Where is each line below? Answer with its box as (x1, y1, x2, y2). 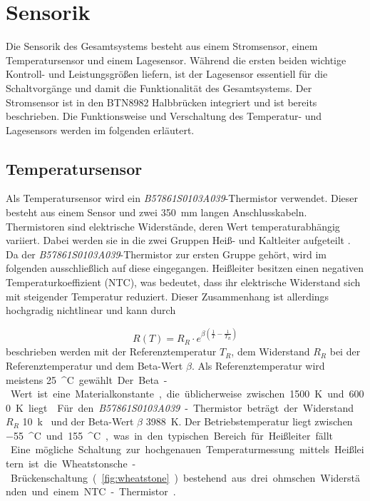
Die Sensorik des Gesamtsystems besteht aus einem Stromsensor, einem (6, 39, 318, 54)
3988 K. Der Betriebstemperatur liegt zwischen (145, 414, 353, 429)
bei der (329, 344, 361, 359)
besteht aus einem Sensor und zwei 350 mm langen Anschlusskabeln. (6, 205, 307, 220)
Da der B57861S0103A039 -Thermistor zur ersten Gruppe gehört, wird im (6, 246, 327, 261)
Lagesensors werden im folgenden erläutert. (6, 122, 195, 137)
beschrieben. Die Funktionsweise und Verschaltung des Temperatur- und (6, 108, 322, 123)
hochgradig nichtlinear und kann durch (6, 303, 176, 318)
